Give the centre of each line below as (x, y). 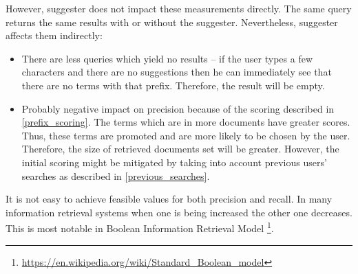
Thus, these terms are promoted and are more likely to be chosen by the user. (186, 135)
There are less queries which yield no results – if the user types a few (167, 58)
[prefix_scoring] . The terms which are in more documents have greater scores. (186, 122)
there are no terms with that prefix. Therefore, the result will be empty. (173, 85)
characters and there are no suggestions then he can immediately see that (177, 72)
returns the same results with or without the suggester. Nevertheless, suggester (172, 22)
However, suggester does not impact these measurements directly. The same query (179, 8)
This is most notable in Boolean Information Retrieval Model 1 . (140, 227)
